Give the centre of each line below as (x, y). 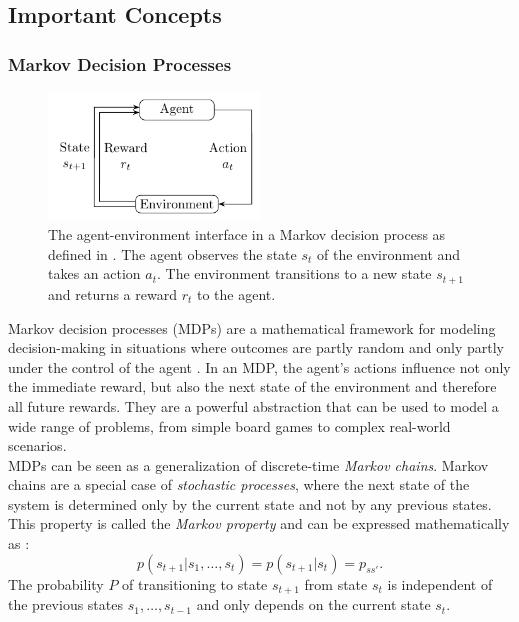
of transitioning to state (195, 583)
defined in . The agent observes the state (172, 253)
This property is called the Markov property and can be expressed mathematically (259, 523)
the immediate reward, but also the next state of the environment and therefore (252, 386)
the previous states (65, 604)
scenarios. (37, 445)
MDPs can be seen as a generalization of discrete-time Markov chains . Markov (248, 464)
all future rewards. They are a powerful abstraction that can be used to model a (253, 405)
